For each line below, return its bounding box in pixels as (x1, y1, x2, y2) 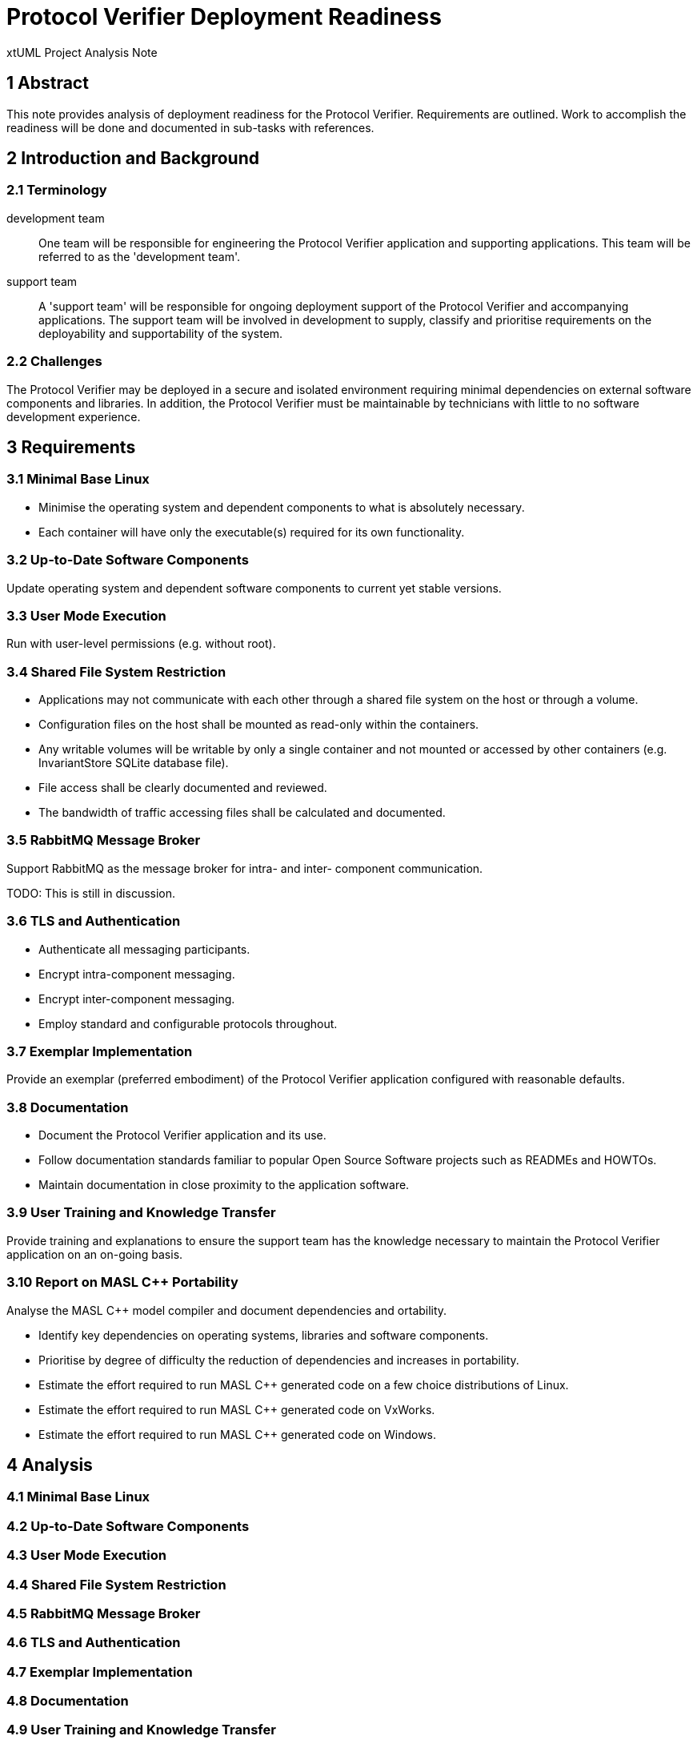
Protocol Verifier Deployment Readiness (6, 3, 442, 30)
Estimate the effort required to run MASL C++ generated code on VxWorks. (38, 1402, 435, 1416)
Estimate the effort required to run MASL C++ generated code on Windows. (38, 1427, 437, 1441)
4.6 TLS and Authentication (6, 1634, 181, 1651)
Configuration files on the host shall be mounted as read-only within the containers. (38, 717, 479, 732)
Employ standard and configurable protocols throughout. (38, 1016, 338, 1031)
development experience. (6, 409, 141, 424)
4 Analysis (6, 1454, 93, 1475)
